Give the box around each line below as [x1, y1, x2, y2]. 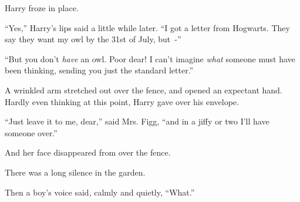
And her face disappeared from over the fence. [5, 146, 171, 159]
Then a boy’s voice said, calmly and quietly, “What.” [5, 186, 195, 198]
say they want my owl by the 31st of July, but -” [5, 33, 181, 45]
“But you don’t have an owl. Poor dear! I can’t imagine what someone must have [5, 52, 295, 65]
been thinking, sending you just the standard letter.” [5, 64, 194, 76]
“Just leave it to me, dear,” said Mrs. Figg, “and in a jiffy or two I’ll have [5, 115, 269, 127]
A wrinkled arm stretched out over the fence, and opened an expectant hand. [5, 83, 282, 96]
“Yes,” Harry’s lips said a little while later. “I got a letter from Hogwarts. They [5, 21, 290, 33]
